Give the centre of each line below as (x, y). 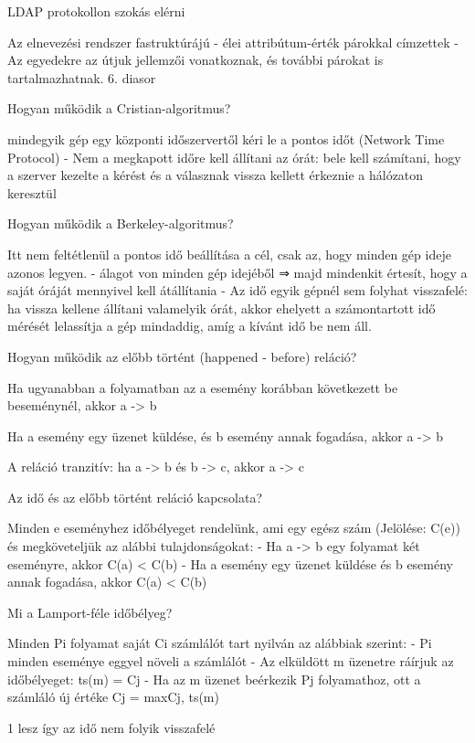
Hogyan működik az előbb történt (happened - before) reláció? (182, 356)
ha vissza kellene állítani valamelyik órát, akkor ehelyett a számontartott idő (222, 308)
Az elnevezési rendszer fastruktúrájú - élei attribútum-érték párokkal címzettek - (233, 42)
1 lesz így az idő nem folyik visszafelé (111, 727)
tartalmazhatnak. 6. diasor (82, 77)
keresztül (32, 192)
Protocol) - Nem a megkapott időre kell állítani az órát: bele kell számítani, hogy (234, 157)
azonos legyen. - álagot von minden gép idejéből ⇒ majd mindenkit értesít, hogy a (237, 272)
